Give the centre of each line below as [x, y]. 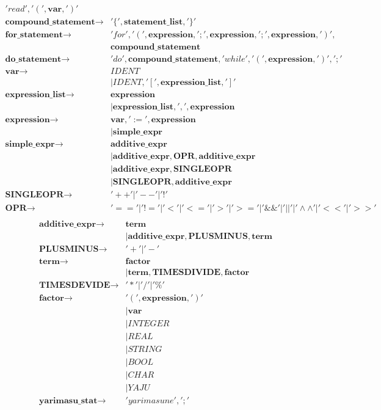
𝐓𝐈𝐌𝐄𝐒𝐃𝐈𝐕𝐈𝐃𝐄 [187, 272]
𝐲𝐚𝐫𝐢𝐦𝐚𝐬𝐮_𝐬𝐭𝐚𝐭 [68, 401]
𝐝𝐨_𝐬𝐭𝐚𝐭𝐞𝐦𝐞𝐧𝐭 [33, 60]
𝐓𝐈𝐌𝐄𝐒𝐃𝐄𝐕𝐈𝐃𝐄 [75, 285]
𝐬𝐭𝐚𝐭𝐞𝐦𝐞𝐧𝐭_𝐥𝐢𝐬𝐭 [153, 22]
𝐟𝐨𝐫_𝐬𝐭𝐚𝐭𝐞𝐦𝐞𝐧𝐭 [34, 35]
